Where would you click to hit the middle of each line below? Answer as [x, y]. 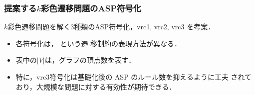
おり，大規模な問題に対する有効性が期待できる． [96, 86]
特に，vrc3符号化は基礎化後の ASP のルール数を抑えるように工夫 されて [134, 77]
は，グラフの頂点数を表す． [90, 60]
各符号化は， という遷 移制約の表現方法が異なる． [99, 43]
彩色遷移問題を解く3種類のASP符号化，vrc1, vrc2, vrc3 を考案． [111, 27]
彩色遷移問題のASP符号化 [91, 8]
